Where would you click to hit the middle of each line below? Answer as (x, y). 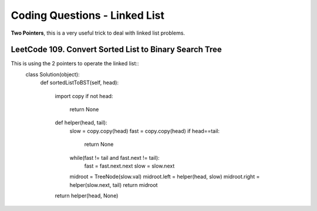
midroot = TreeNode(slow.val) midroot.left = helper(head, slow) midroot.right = (165, 177)
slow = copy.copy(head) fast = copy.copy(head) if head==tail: (145, 131)
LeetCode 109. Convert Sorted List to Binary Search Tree (117, 50)
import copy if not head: (84, 96)
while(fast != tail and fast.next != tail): (114, 158)
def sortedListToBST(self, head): (80, 83)
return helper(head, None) (87, 196)
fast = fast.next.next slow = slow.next (129, 166)
